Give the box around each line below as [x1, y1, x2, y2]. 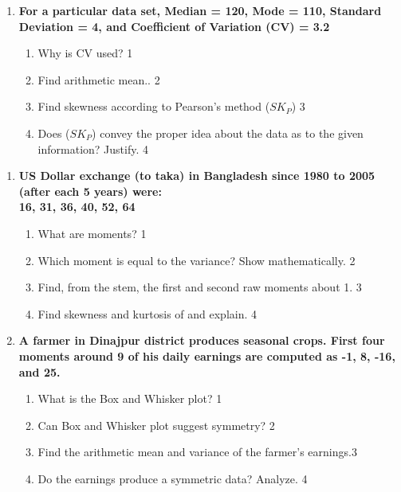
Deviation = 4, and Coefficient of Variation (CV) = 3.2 [18, 18, 330, 34]
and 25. [18, 363, 61, 380]
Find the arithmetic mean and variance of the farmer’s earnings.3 [37, 443, 357, 460]
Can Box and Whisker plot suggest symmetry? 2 [37, 416, 275, 433]
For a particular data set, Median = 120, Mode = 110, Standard [18, 2, 382, 18]
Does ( [37, 124, 70, 141]
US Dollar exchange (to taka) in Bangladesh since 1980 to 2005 [18, 167, 375, 184]
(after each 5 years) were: [18, 182, 162, 199]
